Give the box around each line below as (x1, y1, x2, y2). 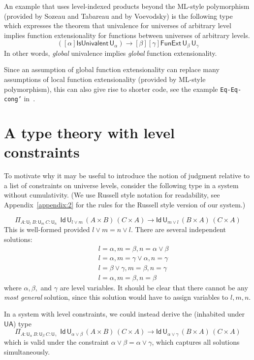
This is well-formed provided (4, 224, 90, 235)
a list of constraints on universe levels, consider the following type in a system (4, 180, 239, 190)
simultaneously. (4, 346, 50, 357)
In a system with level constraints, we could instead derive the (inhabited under (4, 308, 245, 319)
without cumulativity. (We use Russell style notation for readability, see (4, 190, 220, 200)
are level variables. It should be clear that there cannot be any (60, 282, 248, 292)
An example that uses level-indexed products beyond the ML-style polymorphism (4, 1, 250, 11)
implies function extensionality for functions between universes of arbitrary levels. (4, 30, 250, 40)
